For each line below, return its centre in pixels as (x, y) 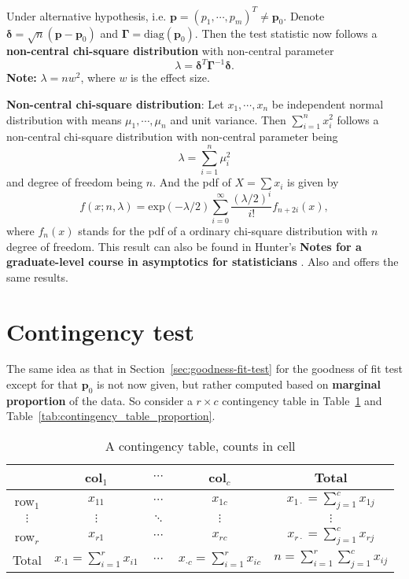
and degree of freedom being (75, 182)
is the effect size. (170, 77)
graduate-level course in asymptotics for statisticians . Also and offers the (203, 262)
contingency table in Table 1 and (302, 400)
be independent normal (328, 103)
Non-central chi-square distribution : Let (115, 103)
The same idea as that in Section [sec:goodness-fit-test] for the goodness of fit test (204, 369)
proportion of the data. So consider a (99, 400)
